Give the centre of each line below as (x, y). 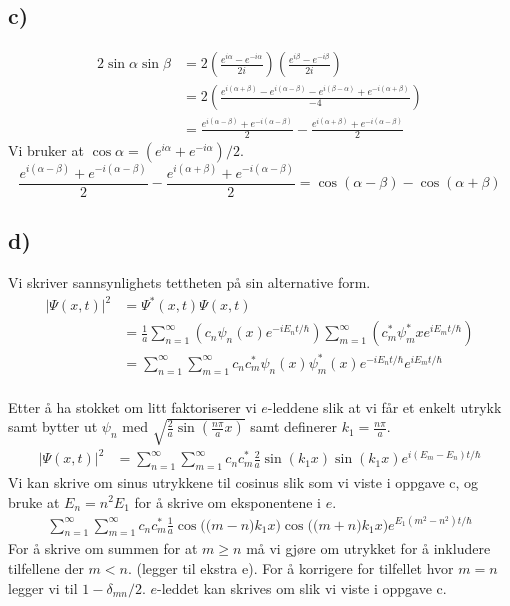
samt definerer (294, 426)
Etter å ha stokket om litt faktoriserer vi (132, 406)
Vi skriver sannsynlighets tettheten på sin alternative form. (189, 282)
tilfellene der (46, 568)
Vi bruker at (46, 150)
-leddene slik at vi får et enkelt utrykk (384, 406)
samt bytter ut (53, 426)
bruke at (34, 501)
